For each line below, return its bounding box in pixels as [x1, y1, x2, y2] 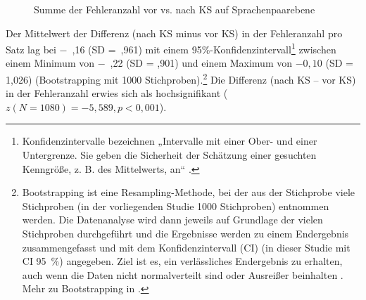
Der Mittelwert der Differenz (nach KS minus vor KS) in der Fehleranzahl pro [6, 25, 343, 40]
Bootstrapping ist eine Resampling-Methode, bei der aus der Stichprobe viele [22, 185, 355, 200]
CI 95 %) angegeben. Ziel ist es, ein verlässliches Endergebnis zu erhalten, [22, 254, 343, 268]
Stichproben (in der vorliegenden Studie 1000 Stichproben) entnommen [22, 198, 329, 213]
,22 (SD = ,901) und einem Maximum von [110, 56, 293, 70]
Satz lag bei [6, 41, 56, 56]
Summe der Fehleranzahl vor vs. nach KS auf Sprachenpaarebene [34, 2, 315, 16]
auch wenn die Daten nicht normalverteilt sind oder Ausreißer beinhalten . [22, 267, 343, 282]
